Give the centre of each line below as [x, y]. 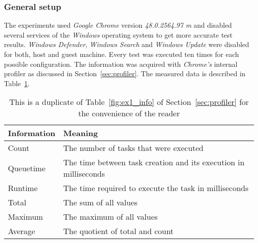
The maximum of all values [110, 217]
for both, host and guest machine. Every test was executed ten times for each [122, 54]
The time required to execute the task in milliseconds [156, 188]
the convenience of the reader [129, 113]
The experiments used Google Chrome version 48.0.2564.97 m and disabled [118, 25]
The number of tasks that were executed [133, 148]
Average [22, 231]
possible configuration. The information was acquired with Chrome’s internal [121, 64]
